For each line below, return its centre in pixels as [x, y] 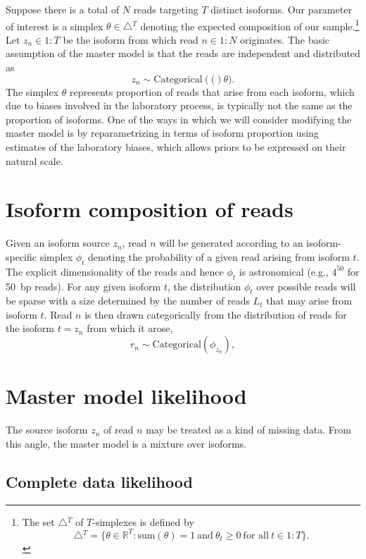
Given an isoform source [58, 243]
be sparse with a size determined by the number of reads [128, 301]
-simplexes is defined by [143, 521]
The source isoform [47, 430]
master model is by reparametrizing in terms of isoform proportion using [162, 133]
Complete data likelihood [99, 481]
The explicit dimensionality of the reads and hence [115, 271]
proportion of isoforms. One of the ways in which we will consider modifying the [179, 119]
